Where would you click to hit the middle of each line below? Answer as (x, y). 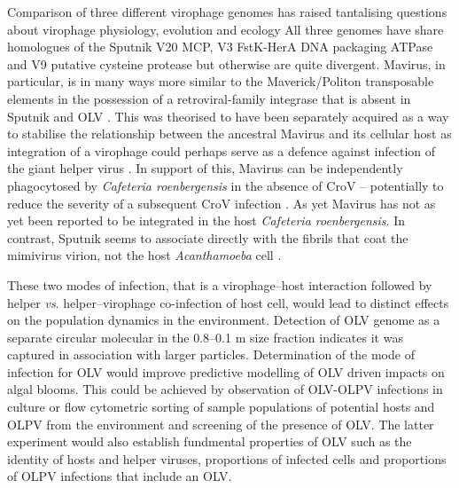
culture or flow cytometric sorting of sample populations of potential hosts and (221, 407)
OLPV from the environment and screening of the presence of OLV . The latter (221, 424)
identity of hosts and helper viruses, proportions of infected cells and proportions (227, 458)
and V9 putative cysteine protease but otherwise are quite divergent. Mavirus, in (226, 63)
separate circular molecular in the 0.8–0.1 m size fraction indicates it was (205, 337)
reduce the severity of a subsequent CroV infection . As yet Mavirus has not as (222, 203)
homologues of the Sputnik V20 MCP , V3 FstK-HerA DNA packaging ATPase (220, 47)
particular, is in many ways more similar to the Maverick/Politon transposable (221, 81)
